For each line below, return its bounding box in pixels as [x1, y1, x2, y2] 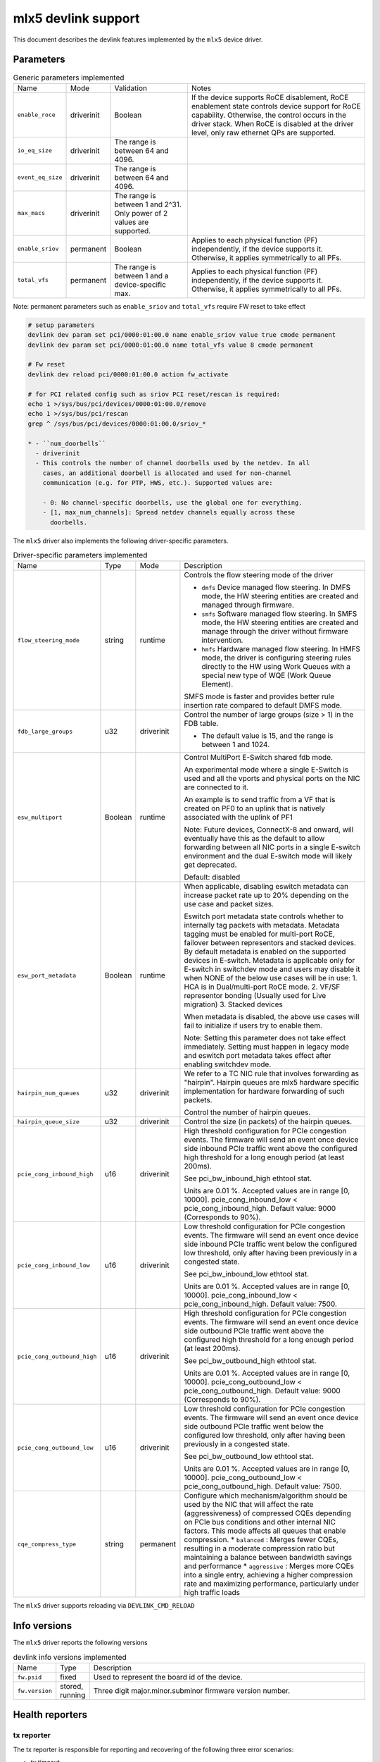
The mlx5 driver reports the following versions [13, 1639, 148, 1647]
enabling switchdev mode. [184, 1059, 272, 1069]
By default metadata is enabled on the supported [184, 947, 346, 956]
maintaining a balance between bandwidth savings [184, 1553, 352, 1563]
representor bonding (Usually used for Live [184, 991, 327, 1001]
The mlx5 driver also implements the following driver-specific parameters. [13, 536, 229, 545]
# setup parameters [27, 321, 95, 329]
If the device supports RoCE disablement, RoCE [191, 92, 349, 102]
